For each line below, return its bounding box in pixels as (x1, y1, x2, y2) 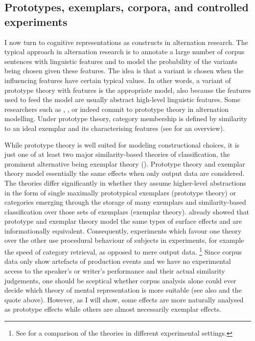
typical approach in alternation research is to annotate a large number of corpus (4, 46, 245, 57)
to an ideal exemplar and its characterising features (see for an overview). (4, 123, 225, 133)
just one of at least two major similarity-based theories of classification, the (4, 149, 230, 159)
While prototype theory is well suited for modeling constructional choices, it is (4, 139, 240, 149)
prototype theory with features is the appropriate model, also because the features (4, 85, 251, 95)
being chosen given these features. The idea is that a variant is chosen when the (4, 65, 244, 76)
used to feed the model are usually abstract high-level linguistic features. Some (4, 94, 240, 105)
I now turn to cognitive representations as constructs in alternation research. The (4, 37, 248, 47)
